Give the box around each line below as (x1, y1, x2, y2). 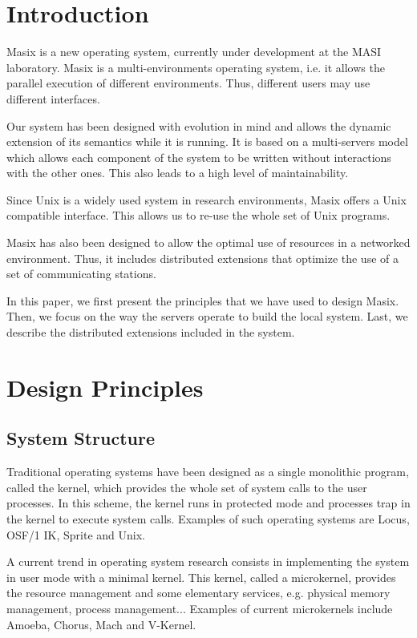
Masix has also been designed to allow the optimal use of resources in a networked (6, 234, 411, 251)
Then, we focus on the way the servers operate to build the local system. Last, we (6, 308, 408, 325)
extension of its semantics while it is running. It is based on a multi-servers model (6, 133, 408, 150)
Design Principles (6, 370, 204, 403)
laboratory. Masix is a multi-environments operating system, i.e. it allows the (6, 59, 385, 75)
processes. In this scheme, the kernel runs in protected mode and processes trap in (6, 495, 411, 511)
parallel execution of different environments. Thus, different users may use (6, 75, 370, 91)
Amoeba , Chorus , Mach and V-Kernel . (6, 616, 196, 632)
